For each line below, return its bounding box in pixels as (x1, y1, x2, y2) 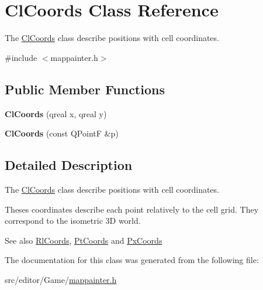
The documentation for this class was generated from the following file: (5, 254, 259, 266)
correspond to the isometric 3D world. (5, 214, 141, 227)
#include (5, 51, 37, 63)
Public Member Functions (5, 80, 165, 98)
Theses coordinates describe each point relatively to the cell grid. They (5, 203, 259, 215)
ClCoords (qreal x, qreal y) (5, 107, 107, 120)
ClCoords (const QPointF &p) (5, 127, 119, 139)
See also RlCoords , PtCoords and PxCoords (5, 234, 162, 246)
